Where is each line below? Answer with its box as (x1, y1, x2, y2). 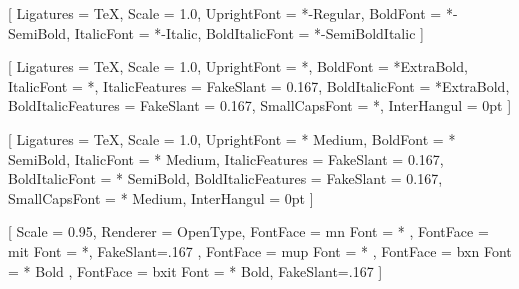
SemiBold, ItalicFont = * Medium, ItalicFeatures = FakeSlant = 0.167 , (8, 148, 444, 169)
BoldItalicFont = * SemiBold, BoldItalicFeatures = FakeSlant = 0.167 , (8, 168, 443, 189)
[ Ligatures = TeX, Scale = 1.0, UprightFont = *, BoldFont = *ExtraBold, (8, 56, 468, 77)
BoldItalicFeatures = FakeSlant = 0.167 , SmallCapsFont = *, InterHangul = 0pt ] (8, 95, 512, 116)
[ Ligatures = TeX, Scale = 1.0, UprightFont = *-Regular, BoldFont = (8, 3, 442, 23)
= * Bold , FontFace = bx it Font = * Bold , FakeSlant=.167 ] (8, 260, 383, 281)
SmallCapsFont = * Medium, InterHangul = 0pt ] (8, 187, 314, 208)
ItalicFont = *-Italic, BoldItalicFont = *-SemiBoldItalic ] (74, 22, 424, 43)
